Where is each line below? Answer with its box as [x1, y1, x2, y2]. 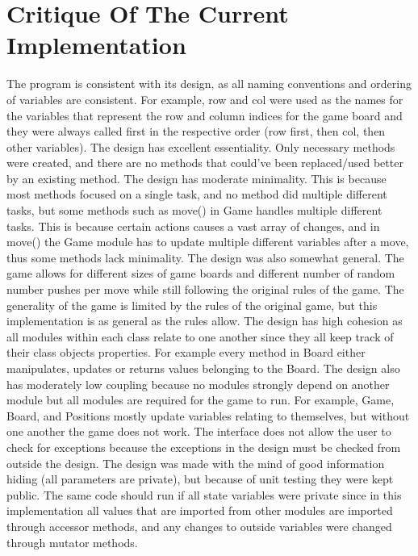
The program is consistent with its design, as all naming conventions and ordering [6, 75, 412, 92]
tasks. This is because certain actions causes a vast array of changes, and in [6, 217, 380, 234]
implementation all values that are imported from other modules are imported [6, 502, 393, 519]
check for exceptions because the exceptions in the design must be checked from [6, 438, 401, 455]
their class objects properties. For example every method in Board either [6, 344, 366, 361]
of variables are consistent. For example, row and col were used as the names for [6, 90, 403, 107]
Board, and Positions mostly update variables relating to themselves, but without [6, 407, 410, 424]
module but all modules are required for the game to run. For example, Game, [6, 391, 395, 408]
